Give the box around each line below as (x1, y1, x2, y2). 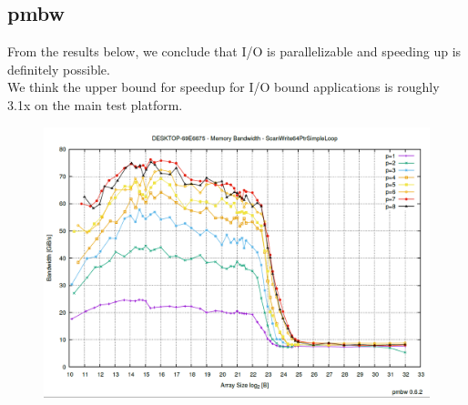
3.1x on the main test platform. (7, 95, 183, 114)
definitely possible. (7, 59, 110, 78)
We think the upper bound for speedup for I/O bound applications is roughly (7, 77, 440, 96)
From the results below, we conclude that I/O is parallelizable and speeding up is (7, 42, 462, 61)
